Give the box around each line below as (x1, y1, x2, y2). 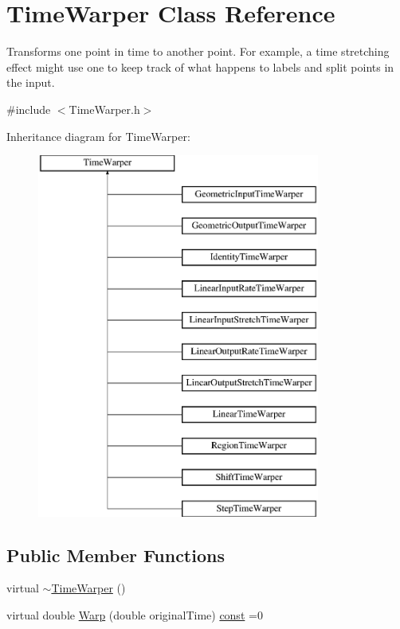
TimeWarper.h (69, 100, 140, 117)
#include (6, 100, 51, 117)
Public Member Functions (6, 542, 225, 567)
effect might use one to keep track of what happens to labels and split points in (6, 58, 394, 75)
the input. (6, 74, 55, 91)
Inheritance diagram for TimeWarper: (6, 127, 190, 144)
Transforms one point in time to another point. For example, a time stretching (6, 43, 390, 60)
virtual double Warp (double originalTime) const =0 (6, 607, 263, 623)
